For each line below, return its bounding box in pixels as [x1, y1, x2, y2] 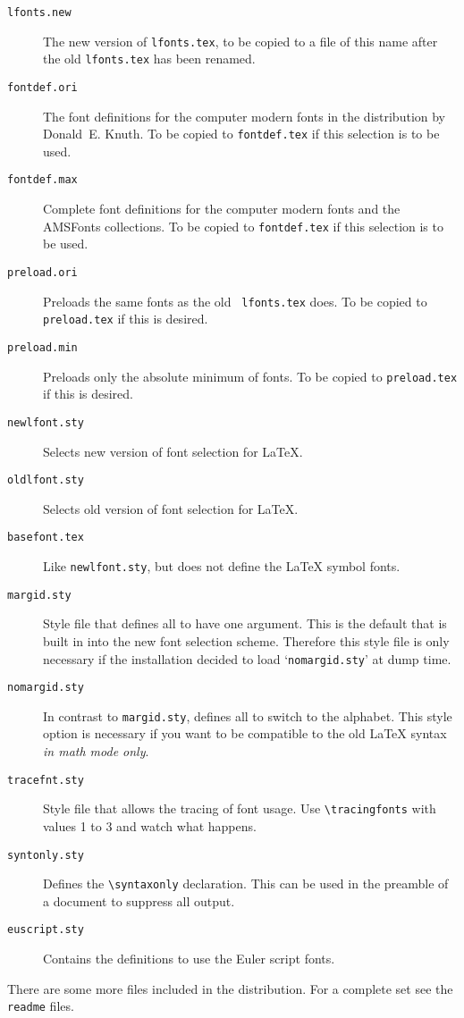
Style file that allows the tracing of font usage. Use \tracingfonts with [43, 799, 436, 818]
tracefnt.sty [7, 773, 84, 787]
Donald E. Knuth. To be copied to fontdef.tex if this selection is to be [43, 124, 440, 143]
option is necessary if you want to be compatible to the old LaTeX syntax [43, 724, 447, 743]
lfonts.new [7, 6, 72, 19]
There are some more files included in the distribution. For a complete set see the [7, 979, 453, 997]
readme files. [7, 997, 74, 1015]
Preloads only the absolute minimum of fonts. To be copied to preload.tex [43, 366, 458, 385]
